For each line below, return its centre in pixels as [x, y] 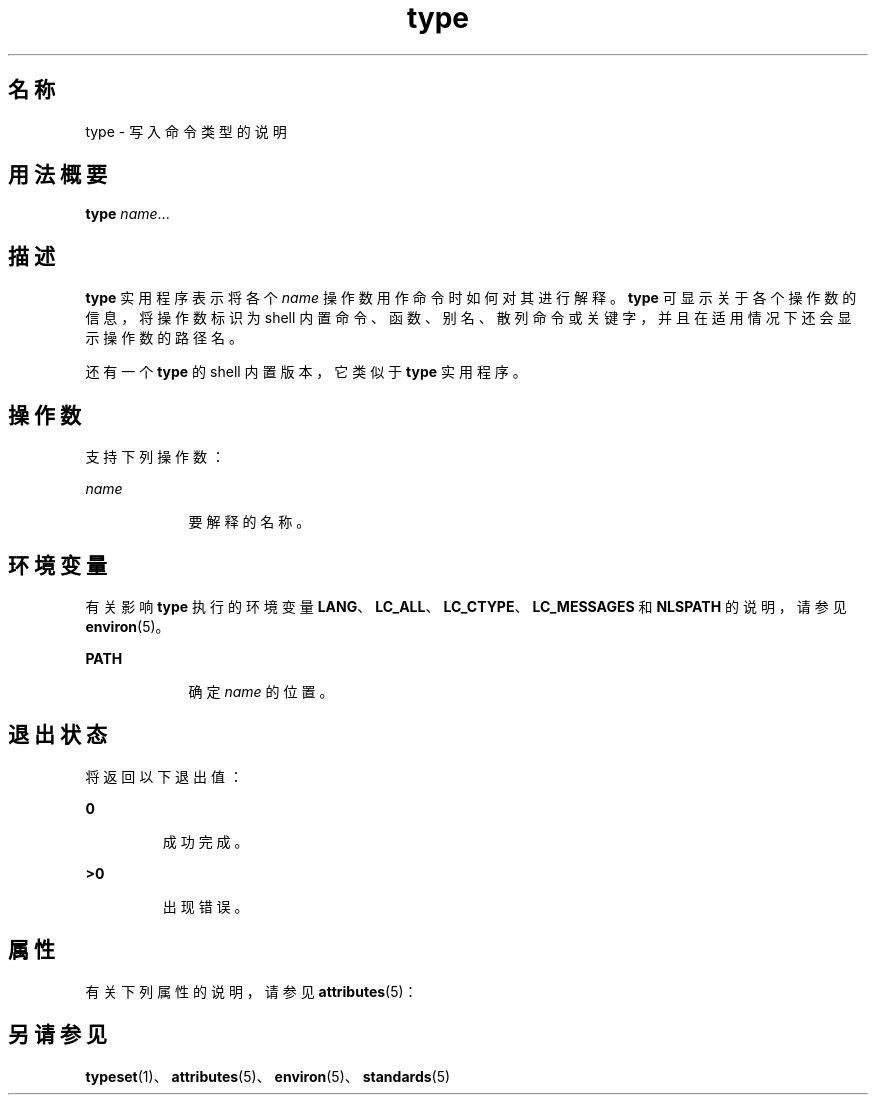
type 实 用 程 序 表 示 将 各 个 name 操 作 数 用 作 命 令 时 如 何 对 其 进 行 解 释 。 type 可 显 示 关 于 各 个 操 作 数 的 [471, 298]
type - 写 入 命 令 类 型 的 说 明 [186, 131]
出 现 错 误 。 [205, 906]
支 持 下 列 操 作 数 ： [155, 457]
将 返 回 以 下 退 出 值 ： [164, 776]
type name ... [127, 214]
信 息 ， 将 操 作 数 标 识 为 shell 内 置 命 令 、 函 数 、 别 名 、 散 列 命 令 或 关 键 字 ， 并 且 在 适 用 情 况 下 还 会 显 [468, 318]
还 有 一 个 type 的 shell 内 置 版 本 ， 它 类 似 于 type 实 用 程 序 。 [306, 372]
